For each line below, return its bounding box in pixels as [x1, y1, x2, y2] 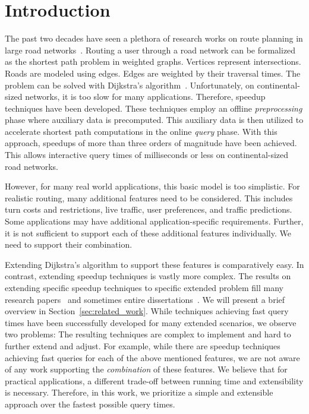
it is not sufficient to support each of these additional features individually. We [5, 226, 291, 239]
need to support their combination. [5, 238, 133, 251]
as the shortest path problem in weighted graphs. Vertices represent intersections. [5, 55, 301, 68]
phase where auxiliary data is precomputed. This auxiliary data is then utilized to [5, 113, 304, 126]
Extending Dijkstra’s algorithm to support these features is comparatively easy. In [5, 258, 304, 270]
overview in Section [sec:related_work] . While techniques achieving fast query [5, 305, 289, 317]
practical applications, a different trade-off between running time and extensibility [5, 374, 304, 387]
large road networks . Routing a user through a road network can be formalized [5, 43, 296, 56]
